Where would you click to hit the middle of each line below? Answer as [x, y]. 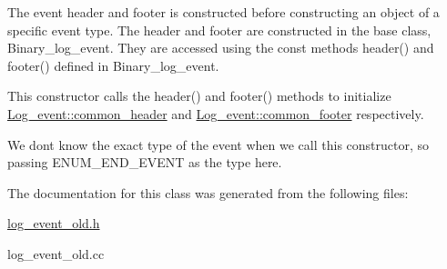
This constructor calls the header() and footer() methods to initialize [199, 96]
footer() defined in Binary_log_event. [113, 65]
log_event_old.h [54, 223]
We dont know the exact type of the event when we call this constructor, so [218, 144]
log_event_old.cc [56, 253]
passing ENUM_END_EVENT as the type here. [145, 162]
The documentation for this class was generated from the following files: [208, 192]
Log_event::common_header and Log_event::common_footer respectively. [216, 113]
